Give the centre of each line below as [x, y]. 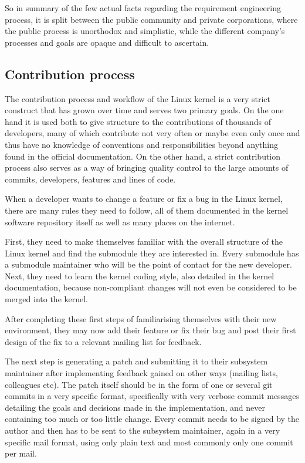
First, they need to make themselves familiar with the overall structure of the [144, 241]
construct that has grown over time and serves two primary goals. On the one [144, 110]
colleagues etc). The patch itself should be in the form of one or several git [139, 384]
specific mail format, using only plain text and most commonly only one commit [149, 442]
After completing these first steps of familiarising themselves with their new [141, 318]
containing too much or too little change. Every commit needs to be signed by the [152, 419]
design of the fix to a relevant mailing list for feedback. [103, 341]
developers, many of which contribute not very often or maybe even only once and [152, 133]
